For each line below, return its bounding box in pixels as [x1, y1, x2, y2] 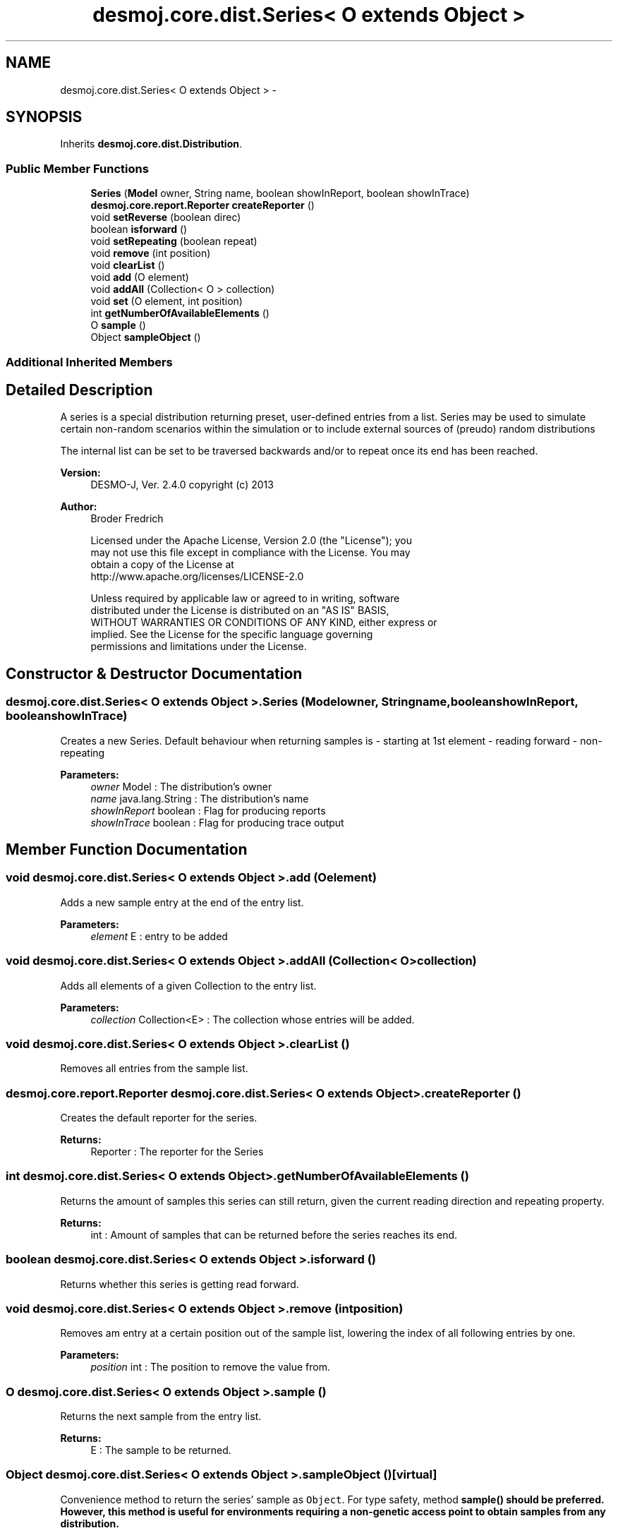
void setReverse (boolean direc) [90, 211, 241, 224]
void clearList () [90, 259, 165, 272]
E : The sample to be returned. [90, 1444, 231, 1457]
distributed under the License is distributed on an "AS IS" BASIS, [90, 604, 389, 617]
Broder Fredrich [90, 512, 164, 525]
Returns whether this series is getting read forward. [60, 1277, 299, 1290]
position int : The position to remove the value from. [90, 1361, 331, 1373]
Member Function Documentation [6, 841, 248, 859]
